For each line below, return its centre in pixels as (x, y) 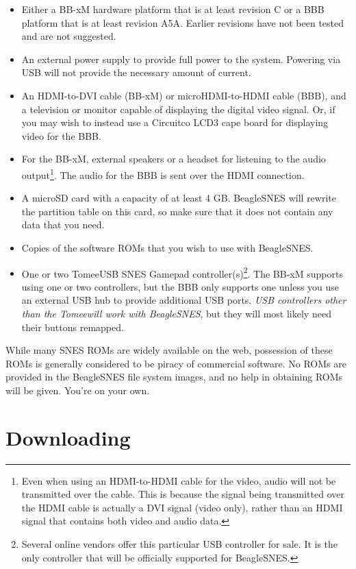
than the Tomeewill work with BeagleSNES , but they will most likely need (176, 313)
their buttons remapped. (73, 327)
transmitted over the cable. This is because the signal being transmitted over (183, 494)
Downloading (68, 437)
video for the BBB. (61, 135)
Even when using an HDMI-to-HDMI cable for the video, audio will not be (179, 480)
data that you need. (63, 225)
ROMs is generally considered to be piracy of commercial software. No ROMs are (176, 363)
